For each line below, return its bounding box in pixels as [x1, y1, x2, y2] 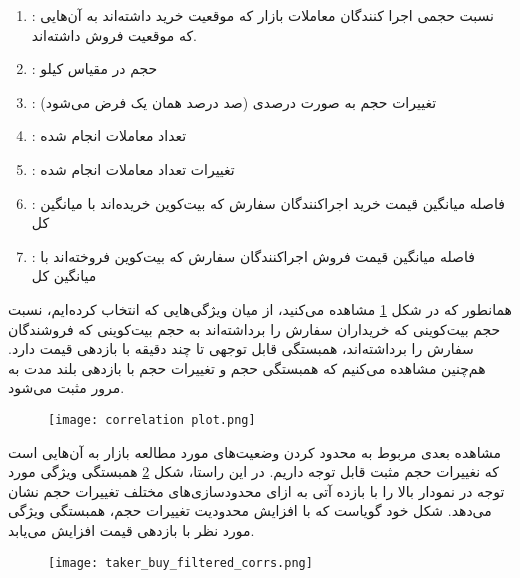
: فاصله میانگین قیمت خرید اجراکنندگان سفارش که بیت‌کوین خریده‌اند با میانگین [31, 192, 505, 213]
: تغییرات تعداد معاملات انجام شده [31, 158, 235, 179]
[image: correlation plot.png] [48, 412, 256, 427]
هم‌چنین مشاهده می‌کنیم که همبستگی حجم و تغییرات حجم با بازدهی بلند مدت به [8, 357, 486, 378]
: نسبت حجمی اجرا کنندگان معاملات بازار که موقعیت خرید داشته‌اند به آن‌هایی [31, 5, 494, 25]
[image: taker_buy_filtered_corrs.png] [48, 555, 313, 570]
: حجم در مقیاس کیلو [31, 58, 158, 79]
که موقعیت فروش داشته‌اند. [31, 24, 197, 45]
